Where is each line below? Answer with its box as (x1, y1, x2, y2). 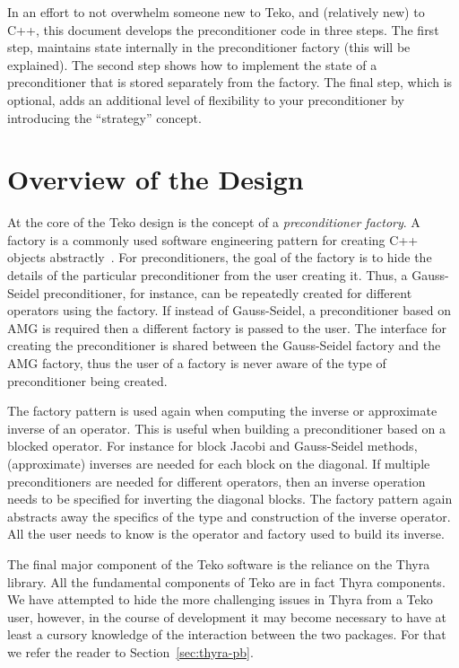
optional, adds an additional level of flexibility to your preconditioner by (7, 90, 404, 109)
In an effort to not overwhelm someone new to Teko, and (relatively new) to (7, 3, 425, 21)
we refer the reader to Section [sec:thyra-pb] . (7, 642, 254, 661)
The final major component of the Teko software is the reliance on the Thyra (7, 554, 430, 573)
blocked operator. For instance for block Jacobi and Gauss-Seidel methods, (7, 436, 418, 455)
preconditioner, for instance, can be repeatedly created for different (43, 283, 412, 302)
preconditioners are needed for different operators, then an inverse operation (7, 471, 426, 490)
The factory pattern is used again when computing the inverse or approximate (7, 401, 437, 420)
